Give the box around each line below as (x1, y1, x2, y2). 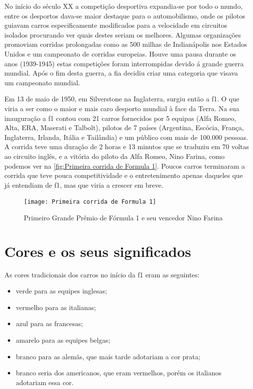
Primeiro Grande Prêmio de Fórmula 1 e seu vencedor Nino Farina (24, 212, 223, 222)
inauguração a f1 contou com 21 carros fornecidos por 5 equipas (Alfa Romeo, (4, 113, 236, 123)
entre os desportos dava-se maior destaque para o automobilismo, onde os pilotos (4, 10, 246, 20)
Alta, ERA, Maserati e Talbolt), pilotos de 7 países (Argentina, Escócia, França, (4, 122, 244, 133)
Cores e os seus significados (4, 241, 191, 261)
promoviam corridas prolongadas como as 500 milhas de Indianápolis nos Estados (4, 39, 247, 49)
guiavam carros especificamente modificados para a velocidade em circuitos (4, 20, 227, 30)
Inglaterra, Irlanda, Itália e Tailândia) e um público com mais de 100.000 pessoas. (4, 132, 248, 142)
